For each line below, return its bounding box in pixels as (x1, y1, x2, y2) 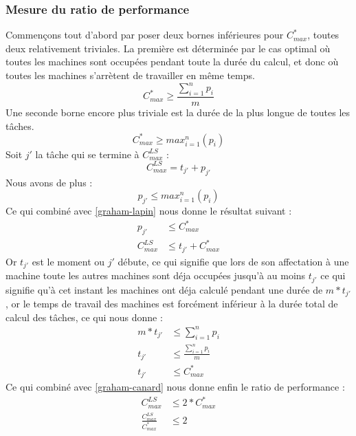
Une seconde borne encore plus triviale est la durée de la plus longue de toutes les (5, 105, 351, 119)
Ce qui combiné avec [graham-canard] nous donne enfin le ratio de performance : (5, 379, 345, 393)
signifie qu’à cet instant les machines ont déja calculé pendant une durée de (5, 282, 323, 296)
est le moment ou (32, 254, 105, 268)
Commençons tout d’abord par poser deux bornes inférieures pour (5, 28, 284, 42)
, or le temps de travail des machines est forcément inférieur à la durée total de (5, 296, 338, 311)
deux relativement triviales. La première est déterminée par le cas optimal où (5, 41, 331, 55)
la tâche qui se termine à (35, 146, 140, 161)
